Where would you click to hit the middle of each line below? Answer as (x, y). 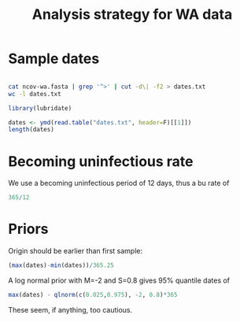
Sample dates (54, 59)
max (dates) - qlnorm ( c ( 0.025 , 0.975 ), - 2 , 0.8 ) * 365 (93, 294)
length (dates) (31, 130)
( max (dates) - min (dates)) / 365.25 (61, 265)
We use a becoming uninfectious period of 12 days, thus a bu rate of (119, 183)
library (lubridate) (40, 108)
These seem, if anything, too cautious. (70, 309)
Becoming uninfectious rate (101, 161)
